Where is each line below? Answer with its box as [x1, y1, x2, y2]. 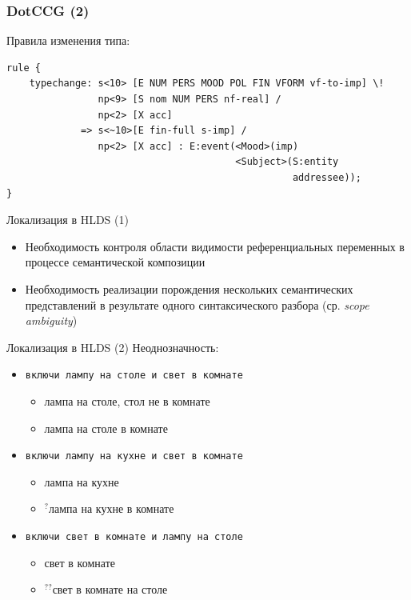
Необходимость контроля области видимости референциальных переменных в [25, 238, 405, 254]
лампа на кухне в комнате [49, 500, 174, 517]
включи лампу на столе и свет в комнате [25, 370, 243, 382]
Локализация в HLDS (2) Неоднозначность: [6, 338, 219, 355]
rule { [6, 62, 41, 74]
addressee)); [292, 171, 361, 183]
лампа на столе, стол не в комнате [44, 392, 210, 409]
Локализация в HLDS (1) [6, 211, 129, 228]
